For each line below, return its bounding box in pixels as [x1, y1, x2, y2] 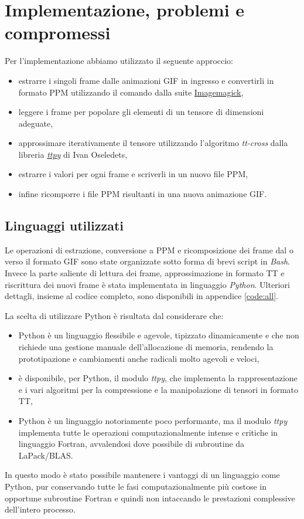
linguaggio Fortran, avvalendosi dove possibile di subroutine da [18, 437, 245, 450]
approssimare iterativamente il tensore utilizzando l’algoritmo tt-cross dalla [18, 137, 288, 149]
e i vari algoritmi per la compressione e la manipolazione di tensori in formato [18, 383, 299, 395]
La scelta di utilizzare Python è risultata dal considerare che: [5, 309, 224, 321]
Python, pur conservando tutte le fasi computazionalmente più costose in [5, 480, 267, 492]
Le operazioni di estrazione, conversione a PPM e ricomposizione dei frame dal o [5, 243, 293, 256]
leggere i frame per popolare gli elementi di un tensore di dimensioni [18, 106, 264, 118]
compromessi [5, 21, 111, 45]
